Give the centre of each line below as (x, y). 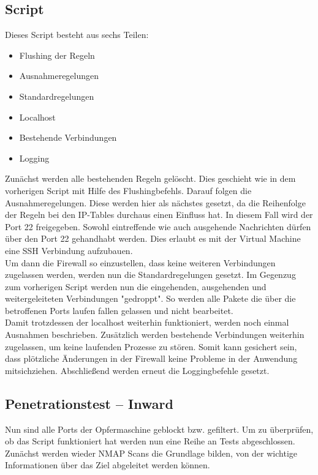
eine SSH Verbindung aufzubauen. (69, 250)
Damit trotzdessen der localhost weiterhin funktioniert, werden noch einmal (147, 322)
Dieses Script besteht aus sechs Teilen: (77, 35)
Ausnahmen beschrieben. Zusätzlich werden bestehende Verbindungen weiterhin (155, 335)
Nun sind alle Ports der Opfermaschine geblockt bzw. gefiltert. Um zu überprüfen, (159, 429)
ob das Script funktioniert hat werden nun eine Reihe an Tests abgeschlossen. (150, 441)
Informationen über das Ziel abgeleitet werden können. (108, 465)
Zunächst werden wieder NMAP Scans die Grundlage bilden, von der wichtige (151, 453)
